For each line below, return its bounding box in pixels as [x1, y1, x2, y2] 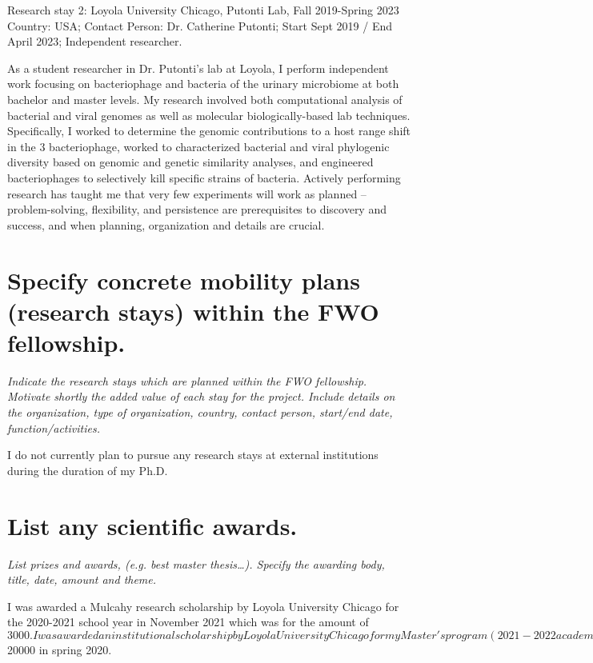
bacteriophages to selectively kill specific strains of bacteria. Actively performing [7, 169, 401, 186]
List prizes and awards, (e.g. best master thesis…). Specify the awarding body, [7, 555, 385, 572]
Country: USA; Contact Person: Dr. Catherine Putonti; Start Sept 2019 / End [7, 17, 392, 34]
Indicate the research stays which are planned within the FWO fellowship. [7, 372, 367, 389]
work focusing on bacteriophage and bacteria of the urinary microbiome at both [7, 75, 399, 92]
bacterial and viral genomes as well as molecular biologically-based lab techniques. [7, 106, 411, 123]
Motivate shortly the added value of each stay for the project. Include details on [7, 388, 395, 405]
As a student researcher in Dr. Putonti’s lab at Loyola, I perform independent [7, 59, 389, 76]
